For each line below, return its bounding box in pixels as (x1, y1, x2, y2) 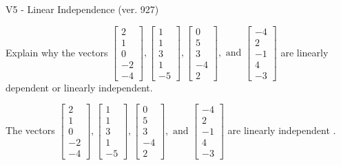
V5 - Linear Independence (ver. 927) (6, 2, 159, 16)
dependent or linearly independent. (6, 80, 153, 94)
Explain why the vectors (6, 45, 108, 59)
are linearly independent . (227, 122, 336, 137)
